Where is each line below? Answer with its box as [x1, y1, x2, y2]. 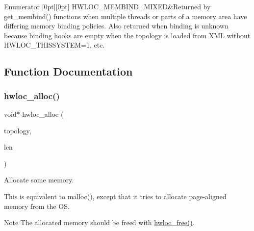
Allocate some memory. [4, 175, 74, 185]
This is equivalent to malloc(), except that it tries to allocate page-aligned [4, 191, 227, 201]
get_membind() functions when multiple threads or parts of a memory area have [4, 11, 247, 21]
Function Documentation [4, 64, 133, 79]
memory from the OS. [4, 201, 70, 211]
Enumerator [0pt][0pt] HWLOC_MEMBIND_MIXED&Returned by [4, 1, 211, 11]
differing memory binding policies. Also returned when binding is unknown [4, 21, 229, 31]
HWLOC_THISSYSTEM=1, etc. [4, 40, 105, 50]
